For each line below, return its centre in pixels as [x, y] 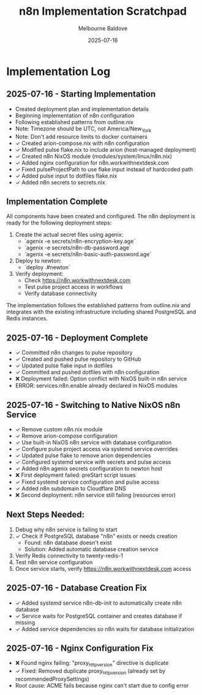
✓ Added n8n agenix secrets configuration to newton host [89, 468]
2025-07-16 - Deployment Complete [77, 338]
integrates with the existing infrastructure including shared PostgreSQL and [101, 312]
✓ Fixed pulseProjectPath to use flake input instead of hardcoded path [104, 169]
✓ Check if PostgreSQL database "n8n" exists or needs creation [96, 536]
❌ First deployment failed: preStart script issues [75, 475]
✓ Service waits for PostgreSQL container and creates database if [99, 616]
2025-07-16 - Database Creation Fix [77, 588]
